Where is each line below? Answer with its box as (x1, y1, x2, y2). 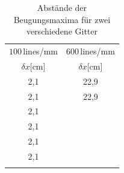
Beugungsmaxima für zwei (13, 13, 111, 25)
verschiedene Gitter (26, 25, 98, 38)
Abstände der (37, 1, 87, 13)
